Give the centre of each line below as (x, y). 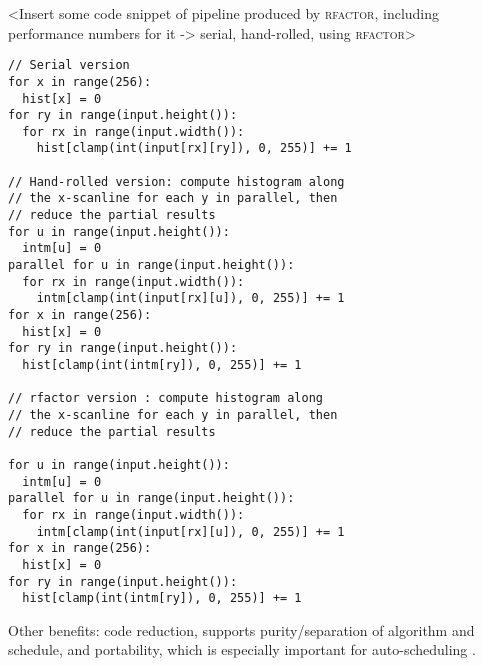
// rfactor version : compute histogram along (165, 398)
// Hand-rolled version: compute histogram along (176, 181)
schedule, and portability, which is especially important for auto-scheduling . (242, 649)
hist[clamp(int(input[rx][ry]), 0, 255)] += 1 (194, 148)
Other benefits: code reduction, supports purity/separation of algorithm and (241, 629)
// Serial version (69, 65)
